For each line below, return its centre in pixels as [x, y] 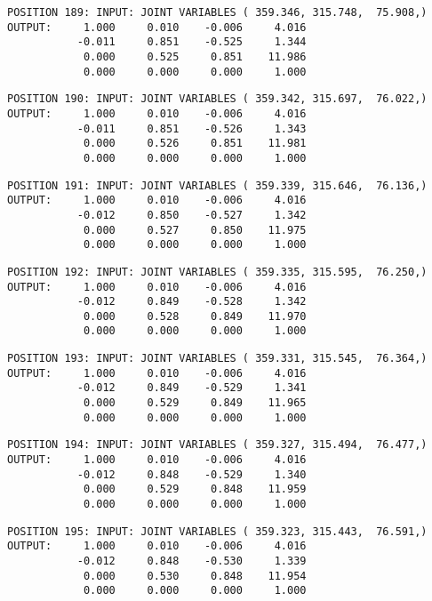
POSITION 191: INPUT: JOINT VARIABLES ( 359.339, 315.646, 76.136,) [217, 185]
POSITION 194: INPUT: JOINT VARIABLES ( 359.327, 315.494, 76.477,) [217, 445]
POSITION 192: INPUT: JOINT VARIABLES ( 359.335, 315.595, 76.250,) [217, 272]
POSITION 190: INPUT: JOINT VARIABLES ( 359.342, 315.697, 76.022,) [217, 99]
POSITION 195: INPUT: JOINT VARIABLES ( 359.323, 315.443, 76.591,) [217, 531]
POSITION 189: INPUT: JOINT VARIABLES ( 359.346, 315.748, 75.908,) [217, 12]
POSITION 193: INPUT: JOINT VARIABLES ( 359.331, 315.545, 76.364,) [217, 359]
